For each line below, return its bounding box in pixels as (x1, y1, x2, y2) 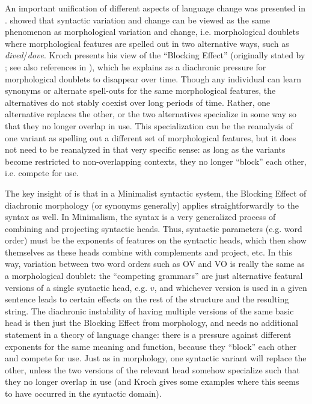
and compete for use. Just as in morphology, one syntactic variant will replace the (5, 352, 307, 364)
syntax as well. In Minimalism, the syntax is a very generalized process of (5, 210, 276, 223)
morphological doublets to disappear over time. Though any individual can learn (5, 72, 302, 85)
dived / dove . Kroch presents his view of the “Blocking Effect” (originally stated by (5, 49, 305, 61)
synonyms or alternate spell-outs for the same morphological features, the (5, 84, 276, 97)
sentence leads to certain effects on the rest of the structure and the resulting (5, 293, 289, 305)
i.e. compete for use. (5, 167, 79, 179)
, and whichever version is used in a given (154, 281, 307, 293)
